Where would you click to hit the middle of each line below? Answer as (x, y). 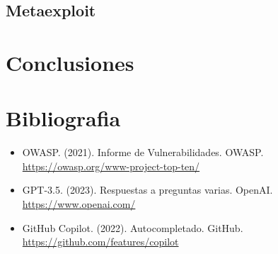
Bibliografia (63, 118)
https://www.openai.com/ (79, 204)
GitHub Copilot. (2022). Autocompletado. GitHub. (133, 227)
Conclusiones (70, 62)
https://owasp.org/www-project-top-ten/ (111, 166)
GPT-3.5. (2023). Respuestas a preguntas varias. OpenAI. (147, 190)
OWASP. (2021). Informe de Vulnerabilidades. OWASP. (143, 152)
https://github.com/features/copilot (100, 242)
